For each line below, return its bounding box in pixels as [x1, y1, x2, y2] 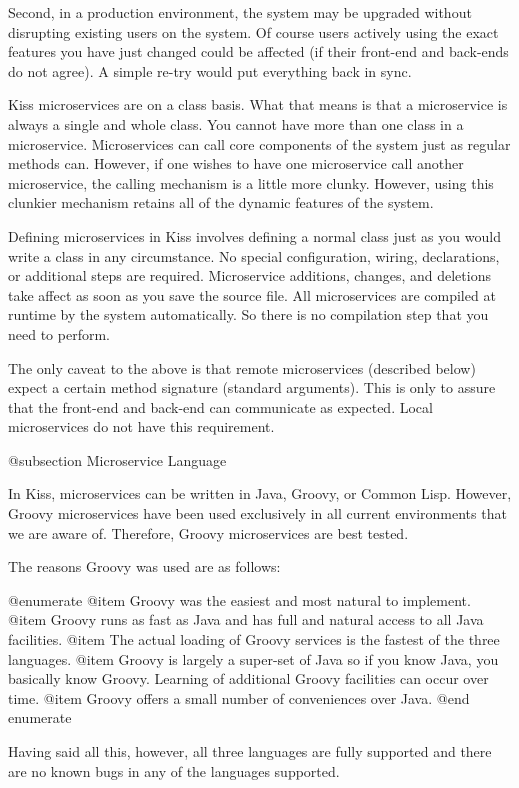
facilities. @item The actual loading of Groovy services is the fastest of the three [8, 629, 500, 650]
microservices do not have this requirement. [8, 416, 275, 437]
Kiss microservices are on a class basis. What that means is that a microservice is [8, 94, 508, 115]
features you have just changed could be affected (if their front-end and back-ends [8, 41, 509, 62]
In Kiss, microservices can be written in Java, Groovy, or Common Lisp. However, [8, 483, 512, 504]
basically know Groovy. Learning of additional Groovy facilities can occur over [8, 668, 489, 689]
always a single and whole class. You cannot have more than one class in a [8, 113, 464, 134]
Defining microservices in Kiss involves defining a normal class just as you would [8, 225, 501, 246]
